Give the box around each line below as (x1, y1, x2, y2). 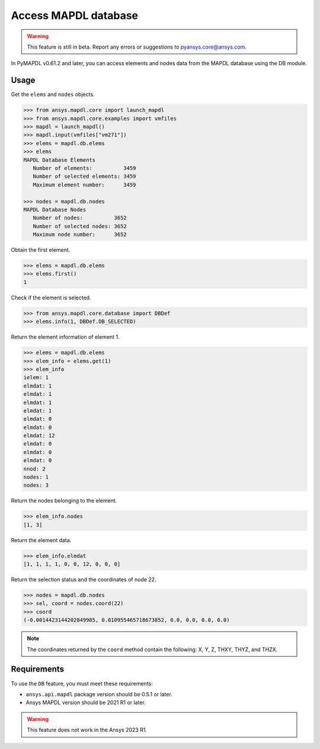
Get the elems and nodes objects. (11, 91, 95, 98)
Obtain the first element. (11, 247, 71, 254)
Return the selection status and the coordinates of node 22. (11, 576, 156, 583)
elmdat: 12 (23, 433, 55, 439)
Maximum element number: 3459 (33, 181, 136, 188)
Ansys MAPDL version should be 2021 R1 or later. (25, 699, 146, 706)
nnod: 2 (23, 465, 46, 472)
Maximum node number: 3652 (33, 231, 127, 238)
